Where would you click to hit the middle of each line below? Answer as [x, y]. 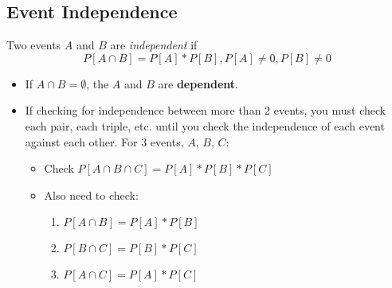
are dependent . [198, 83]
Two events [34, 45]
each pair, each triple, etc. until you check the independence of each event [205, 125]
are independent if [154, 45]
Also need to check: [91, 195]
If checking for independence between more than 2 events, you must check [206, 110]
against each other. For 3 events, [104, 141]
